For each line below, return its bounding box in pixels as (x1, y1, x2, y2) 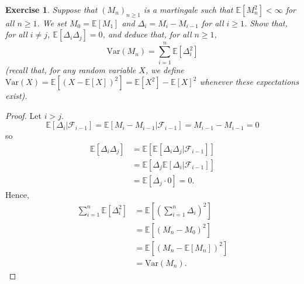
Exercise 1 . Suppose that (5, 4, 98, 15)
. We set (37, 16, 67, 29)
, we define (145, 63, 184, 76)
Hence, (5, 188, 29, 200)
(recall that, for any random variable (5, 63, 136, 76)
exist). (5, 90, 27, 102)
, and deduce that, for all (102, 28, 192, 40)
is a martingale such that (143, 4, 233, 15)
